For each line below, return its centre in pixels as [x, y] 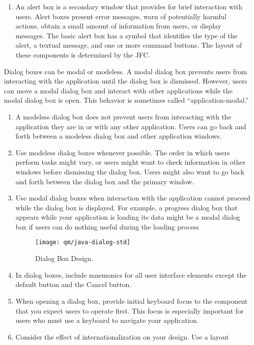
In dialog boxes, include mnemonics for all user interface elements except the [131, 274]
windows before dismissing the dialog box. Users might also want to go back [130, 171]
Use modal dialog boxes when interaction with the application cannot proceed [133, 198]
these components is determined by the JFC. [83, 54]
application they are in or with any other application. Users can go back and [131, 126]
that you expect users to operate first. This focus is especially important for [130, 310]
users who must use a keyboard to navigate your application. [107, 320]
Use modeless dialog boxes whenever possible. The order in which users [123, 152]
